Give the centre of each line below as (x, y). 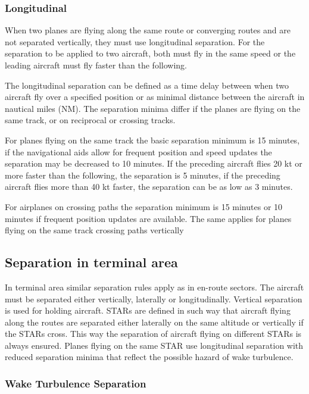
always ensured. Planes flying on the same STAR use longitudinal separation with (154, 345)
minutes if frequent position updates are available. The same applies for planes (148, 218)
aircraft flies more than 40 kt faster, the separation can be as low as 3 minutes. (149, 187)
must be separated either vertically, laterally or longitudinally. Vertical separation (154, 298)
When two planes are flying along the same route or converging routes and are (148, 30)
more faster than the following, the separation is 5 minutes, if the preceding (143, 175)
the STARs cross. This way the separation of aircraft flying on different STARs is (153, 334)
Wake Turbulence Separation (76, 383)
